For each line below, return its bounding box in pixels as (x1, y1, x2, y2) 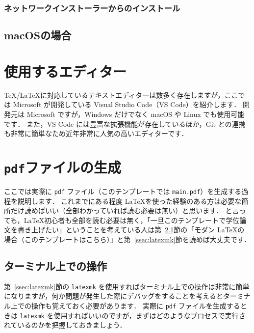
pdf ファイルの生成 (4, 157, 121, 177)
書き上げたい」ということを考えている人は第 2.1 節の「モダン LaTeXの (17, 224, 245, 235)
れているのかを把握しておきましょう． (4, 320, 127, 330)
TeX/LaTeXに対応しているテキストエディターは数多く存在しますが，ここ (4, 89, 238, 100)
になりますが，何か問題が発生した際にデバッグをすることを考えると (4, 291, 223, 301)
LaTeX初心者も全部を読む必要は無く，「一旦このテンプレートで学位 (24, 215, 240, 225)
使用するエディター (4, 61, 127, 81)
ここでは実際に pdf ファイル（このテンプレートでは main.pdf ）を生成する (4, 186, 242, 196)
